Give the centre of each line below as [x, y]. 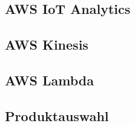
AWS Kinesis [47, 45]
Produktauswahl [57, 115]
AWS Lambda [49, 80]
